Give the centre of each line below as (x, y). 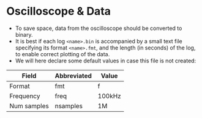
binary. (24, 34)
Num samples (29, 106)
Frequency (25, 96)
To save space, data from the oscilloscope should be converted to (99, 28)
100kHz (109, 96)
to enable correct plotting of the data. (62, 54)
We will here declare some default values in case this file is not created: (106, 61)
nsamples (69, 106)
